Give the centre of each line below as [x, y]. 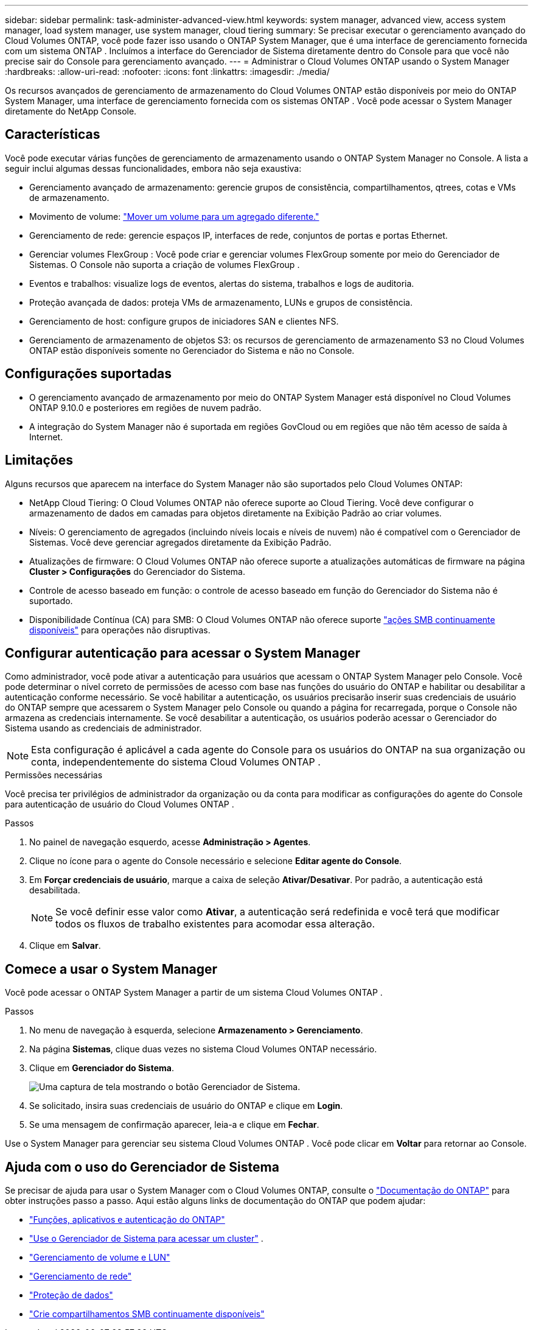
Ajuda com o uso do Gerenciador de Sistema [142, 1167]
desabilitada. [55, 890]
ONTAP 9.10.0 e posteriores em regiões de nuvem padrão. [145, 407]
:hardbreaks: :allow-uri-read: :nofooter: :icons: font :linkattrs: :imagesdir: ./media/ [167, 72]
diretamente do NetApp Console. [71, 111]
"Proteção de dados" [71, 1295]
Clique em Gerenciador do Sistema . [102, 1068]
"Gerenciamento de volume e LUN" [100, 1258]
